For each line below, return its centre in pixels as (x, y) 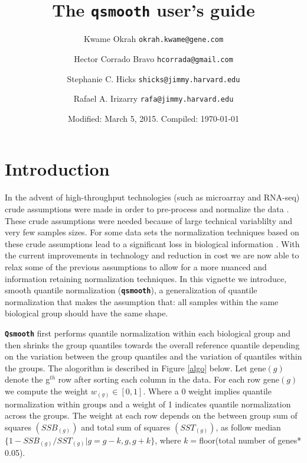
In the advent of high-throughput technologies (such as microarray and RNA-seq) (152, 197)
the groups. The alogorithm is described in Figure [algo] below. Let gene (135, 368)
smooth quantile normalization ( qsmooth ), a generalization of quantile (131, 290)
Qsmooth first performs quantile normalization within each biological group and (148, 333)
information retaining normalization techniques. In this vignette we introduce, (146, 278)
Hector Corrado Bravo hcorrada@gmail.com (153, 58)
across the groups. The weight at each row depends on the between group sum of (151, 415)
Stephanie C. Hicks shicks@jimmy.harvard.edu (153, 78)
